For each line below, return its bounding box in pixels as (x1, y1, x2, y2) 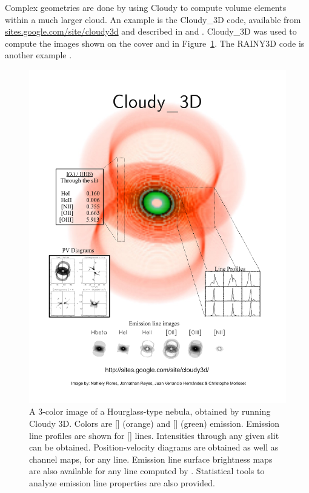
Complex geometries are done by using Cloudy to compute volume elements (5, 1, 287, 13)
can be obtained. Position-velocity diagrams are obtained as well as (29, 441, 279, 454)
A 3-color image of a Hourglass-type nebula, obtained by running (29, 405, 271, 418)
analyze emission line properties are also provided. (29, 477, 215, 489)
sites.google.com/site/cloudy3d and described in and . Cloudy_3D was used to (5, 25, 297, 38)
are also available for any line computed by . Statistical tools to (29, 464, 265, 477)
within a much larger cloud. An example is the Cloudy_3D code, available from (5, 13, 301, 25)
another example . (5, 49, 72, 61)
